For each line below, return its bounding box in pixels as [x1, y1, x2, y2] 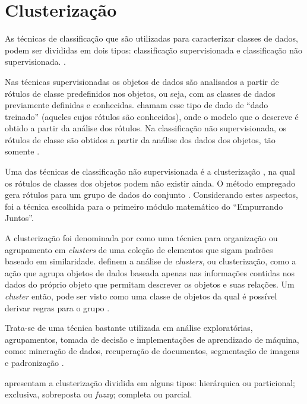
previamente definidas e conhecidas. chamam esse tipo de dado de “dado [5, 99, 268, 111]
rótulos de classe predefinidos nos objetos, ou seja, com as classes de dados [5, 87, 276, 99]
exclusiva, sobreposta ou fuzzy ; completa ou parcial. [5, 388, 192, 400]
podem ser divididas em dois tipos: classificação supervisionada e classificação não [5, 43, 302, 56]
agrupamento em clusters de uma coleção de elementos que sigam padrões [5, 243, 273, 255]
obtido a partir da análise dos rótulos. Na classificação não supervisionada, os [5, 122, 287, 134]
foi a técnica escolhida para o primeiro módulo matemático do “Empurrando [5, 200, 283, 212]
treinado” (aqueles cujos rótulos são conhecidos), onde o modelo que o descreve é [5, 110, 299, 122]
